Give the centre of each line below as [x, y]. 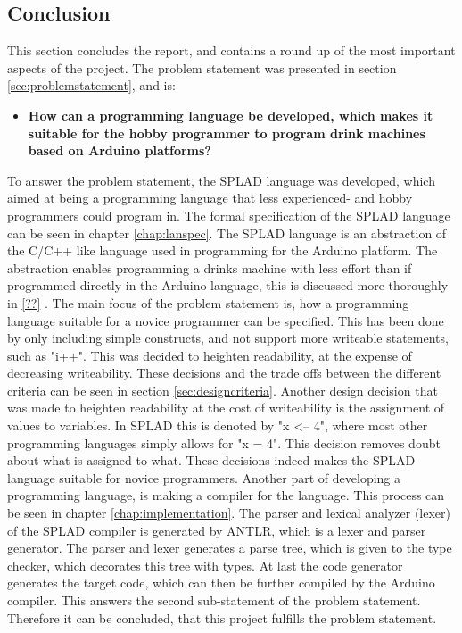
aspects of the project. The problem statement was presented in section [202, 67]
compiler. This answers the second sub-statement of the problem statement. [214, 600]
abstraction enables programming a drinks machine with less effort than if [210, 267]
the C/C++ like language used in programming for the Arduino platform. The [223, 250]
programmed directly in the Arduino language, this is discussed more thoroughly [228, 285]
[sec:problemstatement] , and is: [91, 85]
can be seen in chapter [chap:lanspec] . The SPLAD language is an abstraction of [227, 233]
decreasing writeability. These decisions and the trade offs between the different [224, 373]
